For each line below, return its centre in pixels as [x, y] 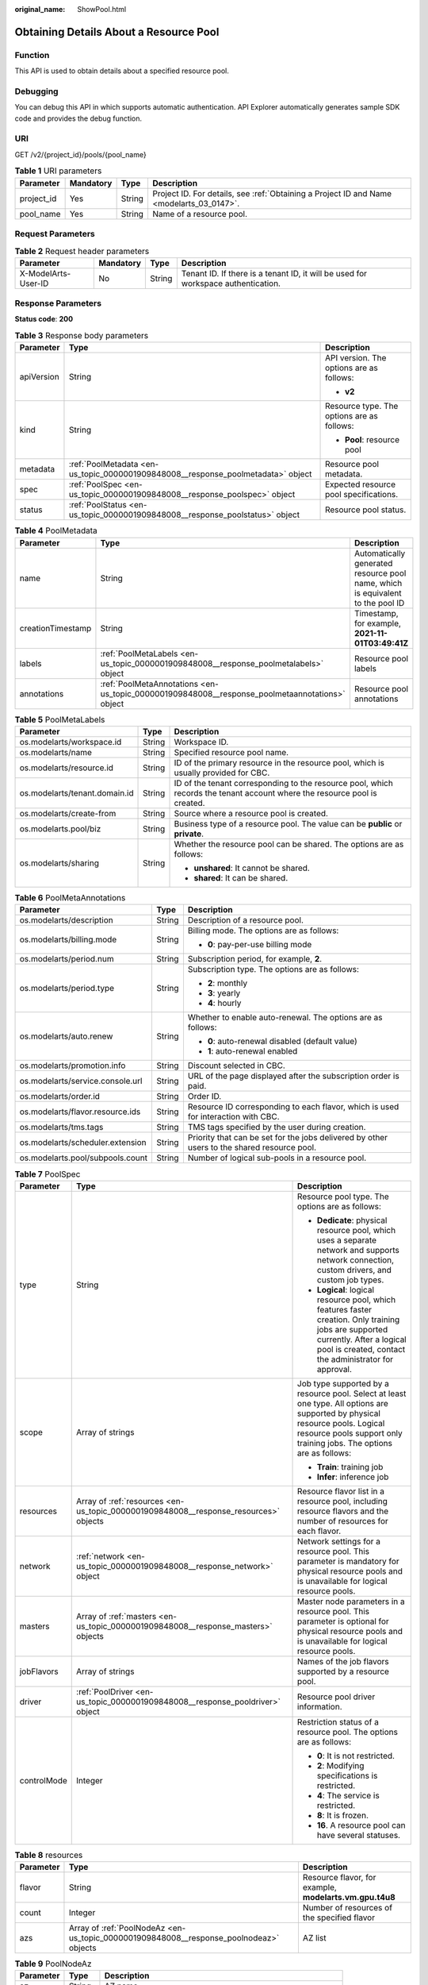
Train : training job [350, 1467]
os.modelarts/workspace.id [71, 742]
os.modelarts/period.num [67, 959]
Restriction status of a [338, 1721]
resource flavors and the [343, 1511]
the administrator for [355, 1359]
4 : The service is [348, 1795]
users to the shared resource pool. [252, 1147]
